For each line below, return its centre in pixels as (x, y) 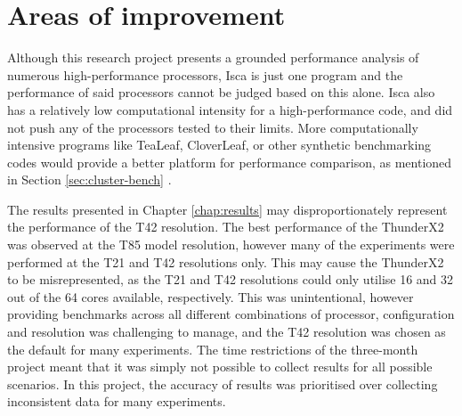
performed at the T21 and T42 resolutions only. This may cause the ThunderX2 (226, 261)
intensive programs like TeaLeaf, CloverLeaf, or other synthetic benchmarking (219, 145)
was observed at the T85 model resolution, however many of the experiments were (231, 245)
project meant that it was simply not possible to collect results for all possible (220, 367)
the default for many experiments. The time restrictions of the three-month (213, 349)
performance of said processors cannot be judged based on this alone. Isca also (221, 92)
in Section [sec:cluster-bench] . (89, 179)
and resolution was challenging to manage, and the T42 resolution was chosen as (227, 332)
